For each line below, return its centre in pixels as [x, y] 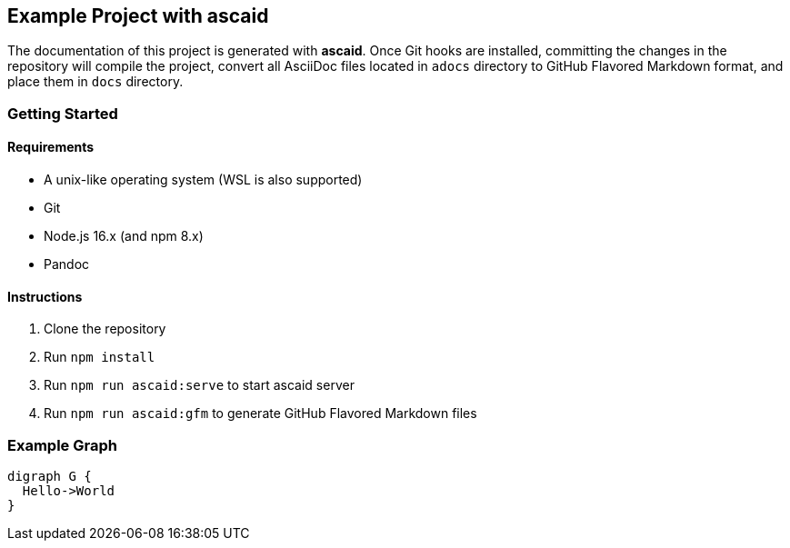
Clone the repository [105, 329]
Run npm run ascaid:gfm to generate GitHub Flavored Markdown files [260, 413]
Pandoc [67, 264]
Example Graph [62, 445]
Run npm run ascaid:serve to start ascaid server [199, 385]
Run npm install [100, 357]
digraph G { [50, 476]
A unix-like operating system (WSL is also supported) [203, 180]
